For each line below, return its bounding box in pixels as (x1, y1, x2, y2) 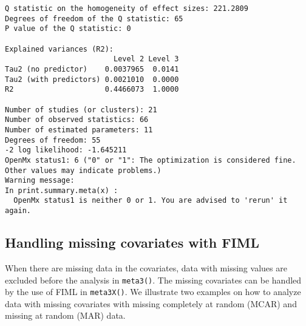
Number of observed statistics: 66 (5, 115, 149, 124)
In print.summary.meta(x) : (5, 186, 118, 195)
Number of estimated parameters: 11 (5, 125, 153, 134)
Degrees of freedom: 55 (5, 135, 101, 144)
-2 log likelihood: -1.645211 (5, 146, 127, 155)
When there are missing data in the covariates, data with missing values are (5, 261, 287, 274)
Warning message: (5, 176, 75, 185)
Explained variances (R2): (5, 44, 114, 53)
